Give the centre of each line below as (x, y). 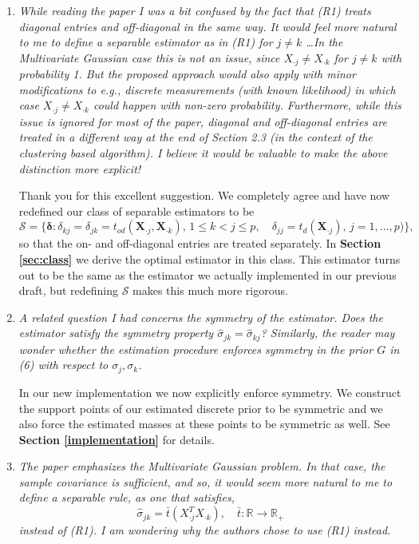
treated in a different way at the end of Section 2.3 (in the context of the (196, 137)
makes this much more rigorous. (210, 290)
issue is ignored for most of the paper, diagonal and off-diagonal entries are (203, 121)
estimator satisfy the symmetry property (116, 333)
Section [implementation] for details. (117, 439)
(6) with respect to (63, 365)
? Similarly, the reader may (328, 333)
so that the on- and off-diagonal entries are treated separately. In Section (200, 243)
